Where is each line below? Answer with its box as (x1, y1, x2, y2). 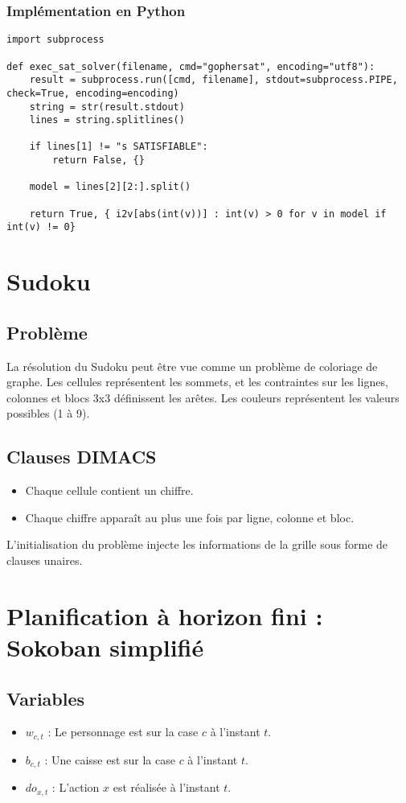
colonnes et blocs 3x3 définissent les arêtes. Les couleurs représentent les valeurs (6, 389, 400, 406)
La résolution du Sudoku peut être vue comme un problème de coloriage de (6, 357, 378, 374)
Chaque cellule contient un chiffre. (25, 482, 194, 499)
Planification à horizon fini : (6, 599, 323, 632)
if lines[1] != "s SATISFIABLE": (29, 141, 208, 153)
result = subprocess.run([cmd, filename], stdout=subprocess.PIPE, (29, 74, 398, 86)
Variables (6, 686, 85, 710)
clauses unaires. (6, 552, 83, 568)
